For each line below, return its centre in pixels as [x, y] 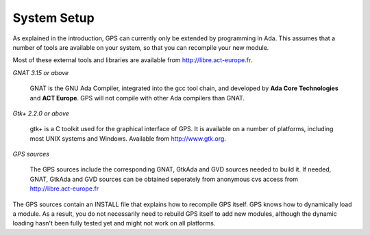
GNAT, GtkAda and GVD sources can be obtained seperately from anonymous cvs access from [164, 179]
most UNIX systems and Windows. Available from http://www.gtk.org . [128, 138]
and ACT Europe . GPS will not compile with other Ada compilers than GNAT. [137, 98]
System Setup [54, 18]
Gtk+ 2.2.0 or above [41, 113]
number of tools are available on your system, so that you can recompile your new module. [141, 47]
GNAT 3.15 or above [41, 72]
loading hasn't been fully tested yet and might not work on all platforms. [114, 223]
